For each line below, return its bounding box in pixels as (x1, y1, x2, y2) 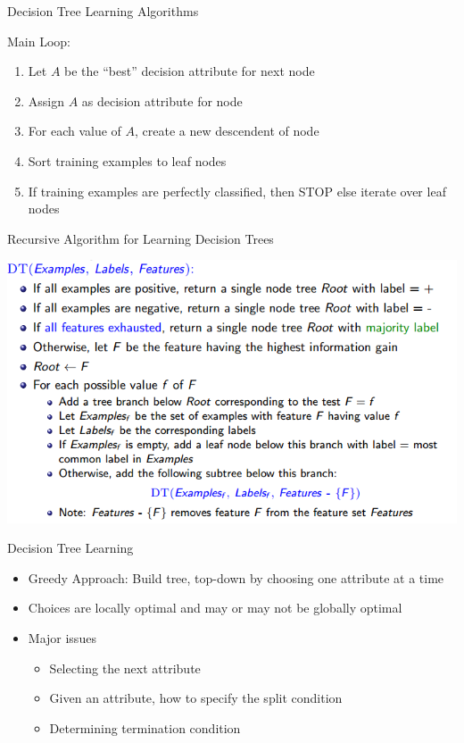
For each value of (28, 121, 121, 140)
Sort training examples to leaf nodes (28, 151, 227, 170)
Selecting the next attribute (49, 658, 201, 677)
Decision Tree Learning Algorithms (7, 2, 199, 20)
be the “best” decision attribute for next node (64, 62, 315, 80)
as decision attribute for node (81, 91, 243, 110)
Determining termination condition (49, 718, 241, 737)
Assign (28, 91, 65, 110)
